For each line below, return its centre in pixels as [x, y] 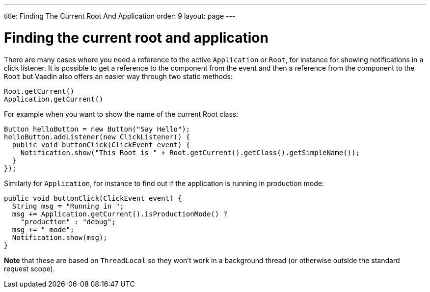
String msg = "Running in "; [68, 206]
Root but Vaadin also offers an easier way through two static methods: [118, 76]
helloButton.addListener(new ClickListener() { [97, 137]
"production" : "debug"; [68, 222]
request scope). [29, 268]
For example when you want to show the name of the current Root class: [121, 114]
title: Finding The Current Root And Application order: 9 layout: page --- [120, 16]
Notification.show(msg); [60, 237]
